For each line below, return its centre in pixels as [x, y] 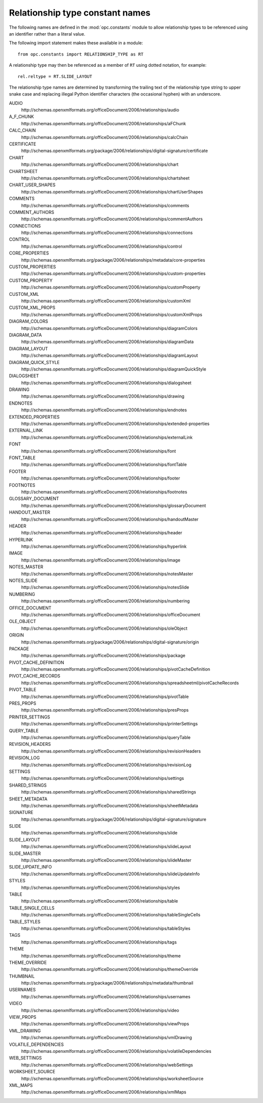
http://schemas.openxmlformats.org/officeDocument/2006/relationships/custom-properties [113, 273]
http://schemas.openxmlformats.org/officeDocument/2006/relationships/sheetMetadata [110, 805]
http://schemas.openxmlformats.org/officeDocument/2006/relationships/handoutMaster [110, 519]
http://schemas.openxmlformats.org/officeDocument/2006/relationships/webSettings [107, 1064]
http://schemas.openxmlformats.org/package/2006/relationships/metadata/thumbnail [107, 983]
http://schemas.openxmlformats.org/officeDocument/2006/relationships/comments [105, 205]
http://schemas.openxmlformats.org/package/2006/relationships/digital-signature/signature [114, 819]
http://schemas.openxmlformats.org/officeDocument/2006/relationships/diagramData [108, 342]
